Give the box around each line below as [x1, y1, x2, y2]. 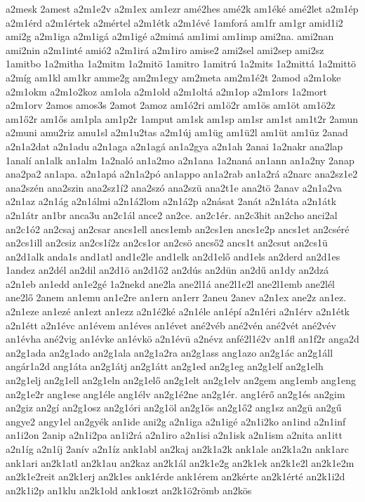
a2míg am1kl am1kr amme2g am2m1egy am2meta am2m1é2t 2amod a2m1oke [6, 70, 341, 84]
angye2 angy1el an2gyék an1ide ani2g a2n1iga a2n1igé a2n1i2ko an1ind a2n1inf [6, 414, 346, 428]
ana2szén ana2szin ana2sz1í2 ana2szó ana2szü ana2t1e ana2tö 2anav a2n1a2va [6, 180, 343, 194]
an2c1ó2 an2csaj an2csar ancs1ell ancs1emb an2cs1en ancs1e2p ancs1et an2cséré [6, 221, 350, 236]
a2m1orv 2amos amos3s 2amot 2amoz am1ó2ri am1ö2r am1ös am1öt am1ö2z [6, 98, 336, 112]
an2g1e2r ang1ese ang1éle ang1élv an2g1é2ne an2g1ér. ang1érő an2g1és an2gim [6, 386, 345, 401]
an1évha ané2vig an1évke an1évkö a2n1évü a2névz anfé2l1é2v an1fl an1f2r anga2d [6, 331, 359, 346]
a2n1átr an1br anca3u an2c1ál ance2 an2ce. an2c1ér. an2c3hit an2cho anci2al [6, 207, 338, 222]
